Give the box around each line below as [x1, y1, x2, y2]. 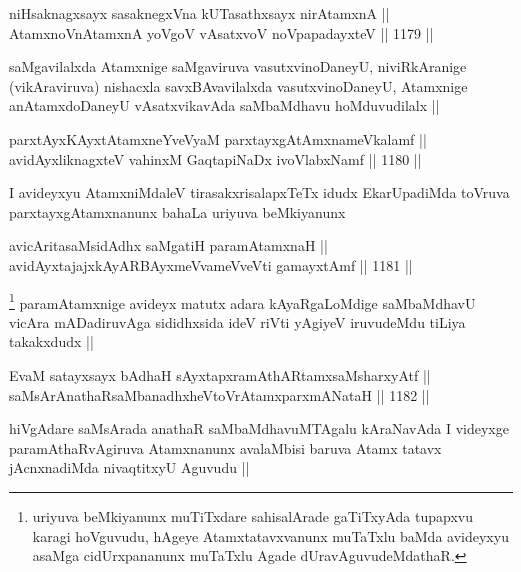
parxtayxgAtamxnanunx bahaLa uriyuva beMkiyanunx [9, 201, 346, 222]
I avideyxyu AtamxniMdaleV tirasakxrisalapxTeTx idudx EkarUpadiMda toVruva [9, 182, 510, 203]
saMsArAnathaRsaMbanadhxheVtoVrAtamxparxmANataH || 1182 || [9, 384, 430, 405]
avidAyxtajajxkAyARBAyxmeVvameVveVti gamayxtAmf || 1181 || [9, 254, 413, 275]
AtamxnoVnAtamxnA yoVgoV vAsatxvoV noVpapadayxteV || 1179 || [9, 22, 434, 43]
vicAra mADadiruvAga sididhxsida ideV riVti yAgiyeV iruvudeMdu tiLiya [9, 311, 466, 332]
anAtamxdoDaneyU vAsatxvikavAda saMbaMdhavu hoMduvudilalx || [9, 95, 440, 116]
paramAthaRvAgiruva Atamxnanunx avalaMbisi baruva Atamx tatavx [9, 437, 442, 458]
